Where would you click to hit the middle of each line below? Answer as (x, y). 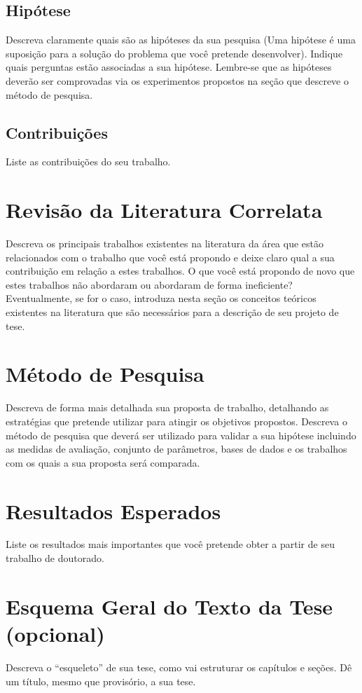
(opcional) (55, 634)
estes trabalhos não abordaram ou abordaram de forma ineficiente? (149, 284)
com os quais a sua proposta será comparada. (103, 462)
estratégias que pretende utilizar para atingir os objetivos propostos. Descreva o (176, 421)
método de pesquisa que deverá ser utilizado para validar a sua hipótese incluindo (181, 435)
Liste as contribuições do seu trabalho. (88, 162)
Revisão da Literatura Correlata (164, 210)
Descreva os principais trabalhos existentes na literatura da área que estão (165, 243)
